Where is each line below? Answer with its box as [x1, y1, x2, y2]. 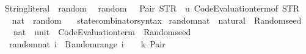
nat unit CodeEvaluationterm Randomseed [13, 25, 191, 38]
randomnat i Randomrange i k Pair [9, 37, 166, 50]
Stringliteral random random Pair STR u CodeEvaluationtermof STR [4, 2, 300, 14]
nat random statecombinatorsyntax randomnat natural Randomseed [12, 13, 302, 26]
